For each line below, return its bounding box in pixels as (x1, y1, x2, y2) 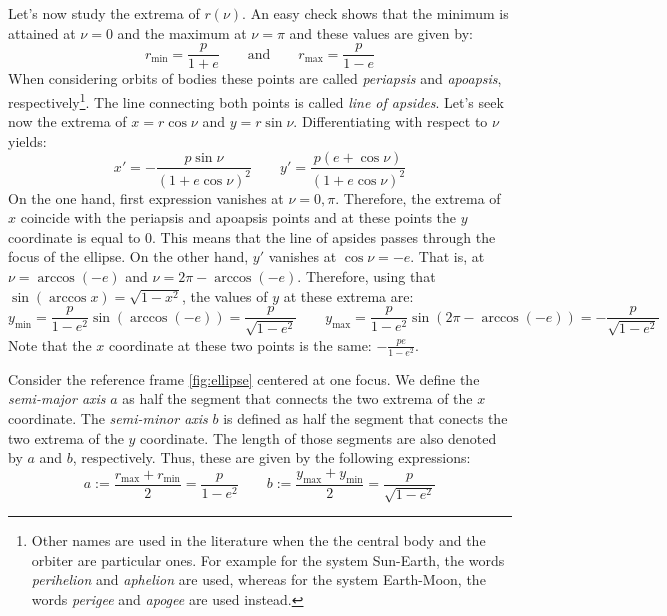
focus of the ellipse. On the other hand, (8, 246, 249, 267)
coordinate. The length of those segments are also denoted (140, 427, 497, 448)
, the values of (181, 285, 268, 306)
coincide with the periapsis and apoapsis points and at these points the (20, 207, 457, 228)
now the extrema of (8, 111, 127, 132)
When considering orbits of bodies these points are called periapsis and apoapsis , (8, 68, 502, 89)
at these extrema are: (283, 285, 414, 306)
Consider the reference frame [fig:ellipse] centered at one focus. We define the (8, 368, 480, 389)
